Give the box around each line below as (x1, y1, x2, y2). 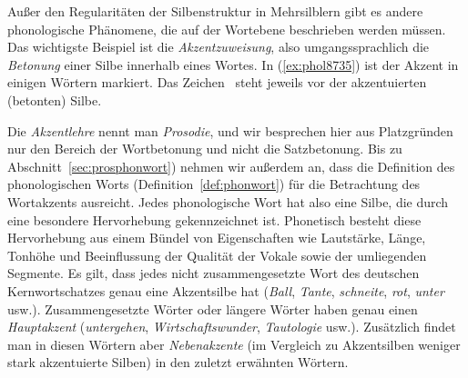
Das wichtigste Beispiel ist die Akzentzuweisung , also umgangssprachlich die (7, 37, 430, 56)
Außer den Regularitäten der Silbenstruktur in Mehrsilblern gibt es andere (7, 2, 423, 20)
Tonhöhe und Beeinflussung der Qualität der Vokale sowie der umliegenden (7, 245, 427, 264)
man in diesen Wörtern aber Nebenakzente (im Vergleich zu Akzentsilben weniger (7, 334, 461, 353)
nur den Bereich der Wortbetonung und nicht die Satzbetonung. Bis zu (7, 139, 402, 158)
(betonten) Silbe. (7, 90, 102, 109)
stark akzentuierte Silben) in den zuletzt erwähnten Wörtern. (7, 353, 349, 372)
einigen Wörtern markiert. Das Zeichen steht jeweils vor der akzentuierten (7, 73, 427, 92)
